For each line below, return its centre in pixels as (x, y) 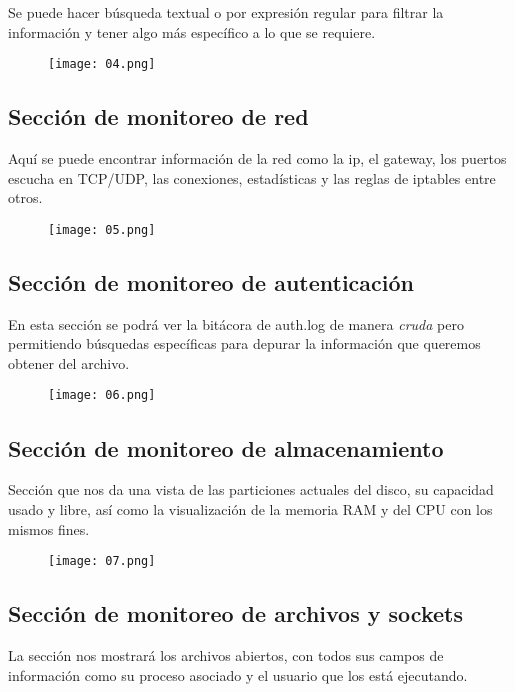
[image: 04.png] (102, 64)
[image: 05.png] (102, 229)
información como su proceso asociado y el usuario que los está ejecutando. (238, 674)
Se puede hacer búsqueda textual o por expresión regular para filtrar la (226, 12)
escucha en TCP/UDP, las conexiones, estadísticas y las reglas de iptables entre (252, 177)
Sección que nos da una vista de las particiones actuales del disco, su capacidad (251, 489)
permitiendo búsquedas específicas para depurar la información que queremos (244, 343)
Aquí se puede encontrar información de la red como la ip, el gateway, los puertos (257, 158)
